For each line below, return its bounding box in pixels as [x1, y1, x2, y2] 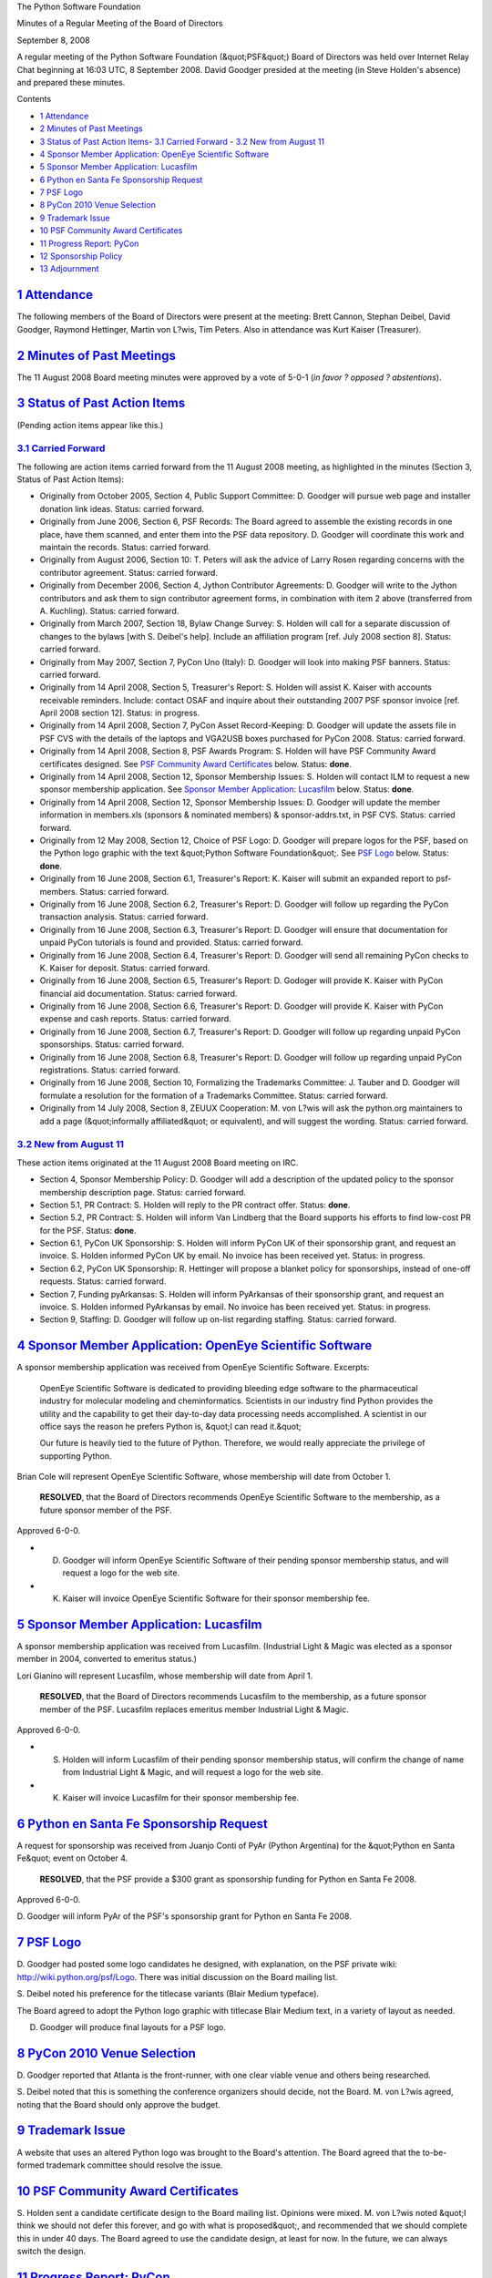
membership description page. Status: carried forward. [39, 1186, 246, 1197]
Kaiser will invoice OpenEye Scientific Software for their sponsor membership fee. [62, 1593, 371, 1604]
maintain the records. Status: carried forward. [39, 542, 211, 553]
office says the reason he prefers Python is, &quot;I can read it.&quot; [39, 1421, 302, 1431]
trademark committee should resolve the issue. [46, 2160, 223, 2170]
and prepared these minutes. [16, 77, 126, 87]
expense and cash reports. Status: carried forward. [39, 1013, 231, 1024]
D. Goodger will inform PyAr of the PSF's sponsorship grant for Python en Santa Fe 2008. [16, 1911, 353, 1922]
